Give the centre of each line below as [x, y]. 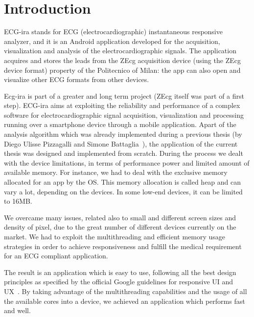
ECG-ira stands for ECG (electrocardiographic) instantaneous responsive [113, 32]
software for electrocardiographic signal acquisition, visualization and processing [124, 115]
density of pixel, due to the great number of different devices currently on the [120, 227]
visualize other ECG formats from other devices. [77, 79]
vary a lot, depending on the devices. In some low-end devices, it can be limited [123, 191]
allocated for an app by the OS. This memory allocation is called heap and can [123, 182]
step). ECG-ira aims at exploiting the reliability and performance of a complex [122, 105]
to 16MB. [18, 201]
